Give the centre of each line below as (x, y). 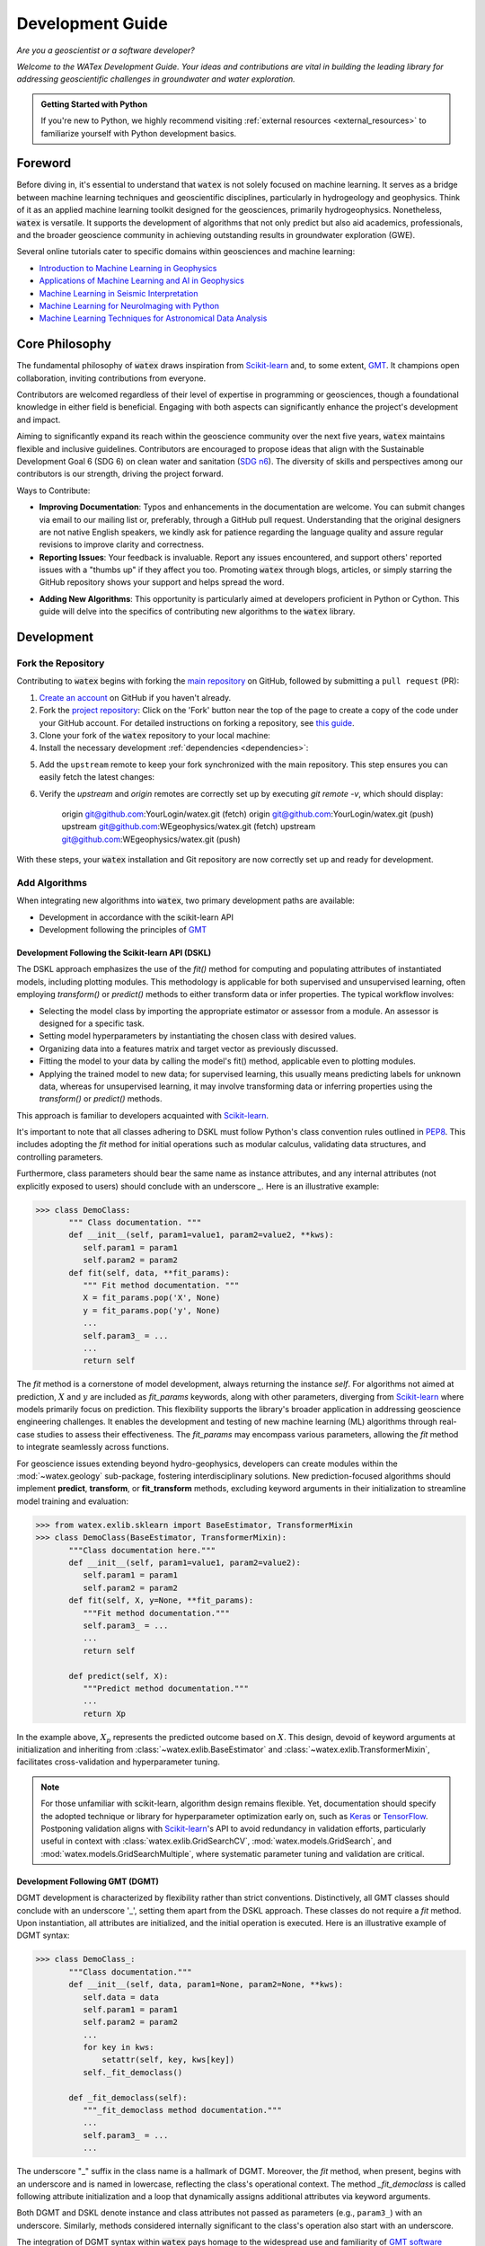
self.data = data (120, 1997)
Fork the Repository (61, 663)
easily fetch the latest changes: (97, 777)
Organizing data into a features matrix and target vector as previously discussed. (189, 1048)
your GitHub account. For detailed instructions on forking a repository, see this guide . (197, 722)
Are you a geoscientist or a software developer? (106, 50)
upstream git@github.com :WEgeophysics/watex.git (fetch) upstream (189, 827)
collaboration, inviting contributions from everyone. (111, 378)
